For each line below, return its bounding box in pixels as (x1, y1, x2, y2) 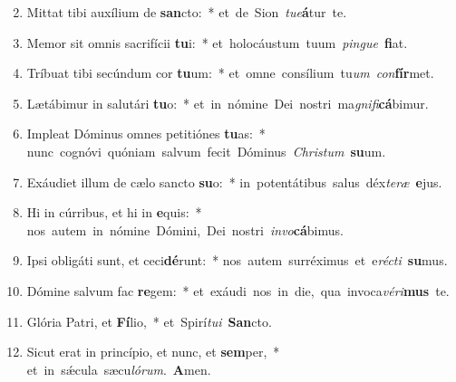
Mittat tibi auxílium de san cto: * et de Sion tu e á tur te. (26, 3, 347, 21)
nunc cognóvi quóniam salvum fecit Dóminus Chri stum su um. (26, 141, 386, 160)
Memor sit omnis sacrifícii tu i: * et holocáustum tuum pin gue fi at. (26, 33, 408, 52)
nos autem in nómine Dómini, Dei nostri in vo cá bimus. (26, 220, 344, 239)
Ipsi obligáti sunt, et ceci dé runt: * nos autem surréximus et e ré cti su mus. (26, 251, 448, 270)
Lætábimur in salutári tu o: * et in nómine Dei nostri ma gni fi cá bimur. (26, 93, 429, 112)
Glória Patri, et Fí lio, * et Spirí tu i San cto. (26, 311, 272, 330)
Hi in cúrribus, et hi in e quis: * (26, 203, 202, 222)
